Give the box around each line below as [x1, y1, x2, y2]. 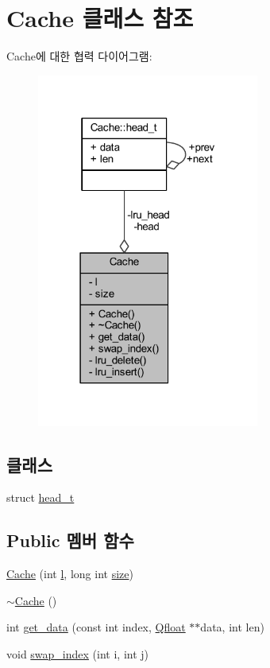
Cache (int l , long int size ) [6, 565, 133, 582]
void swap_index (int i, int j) [6, 645, 149, 662]
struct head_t [6, 489, 75, 506]
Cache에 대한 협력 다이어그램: [6, 48, 152, 64]
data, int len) [200, 619, 264, 635]
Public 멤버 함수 [6, 528, 134, 553]
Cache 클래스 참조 [6, 2, 194, 34]
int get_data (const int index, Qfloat [6, 619, 186, 635]
